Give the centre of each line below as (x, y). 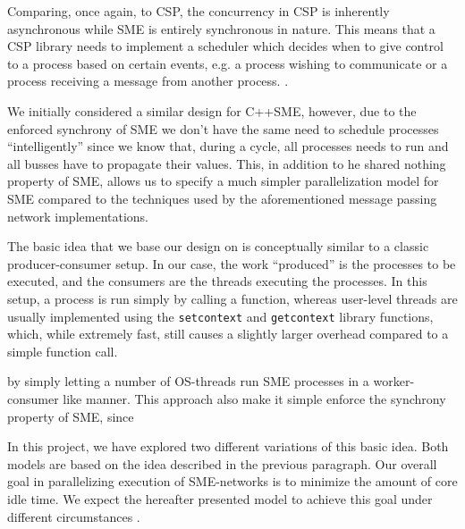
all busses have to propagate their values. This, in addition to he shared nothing (227, 163)
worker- (394, 381)
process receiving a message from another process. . (148, 81)
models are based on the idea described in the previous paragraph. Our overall (222, 463)
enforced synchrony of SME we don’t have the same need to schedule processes (223, 128)
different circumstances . (74, 516)
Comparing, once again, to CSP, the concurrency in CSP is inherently (199, 11)
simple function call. (63, 351)
